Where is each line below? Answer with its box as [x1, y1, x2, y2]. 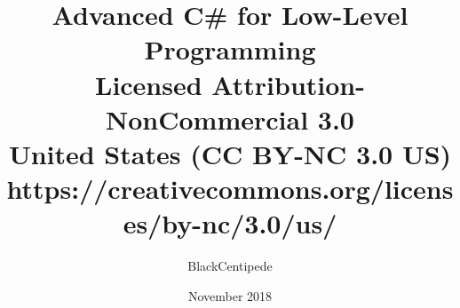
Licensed [95, 66, 202, 102]
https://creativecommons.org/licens [6, 170, 454, 207]
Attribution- [211, 66, 365, 102]
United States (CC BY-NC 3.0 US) [8, 135, 452, 171]
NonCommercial [106, 100, 309, 137]
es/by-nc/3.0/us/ [123, 205, 337, 241]
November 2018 [187, 286, 273, 304]
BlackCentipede [187, 257, 273, 275]
